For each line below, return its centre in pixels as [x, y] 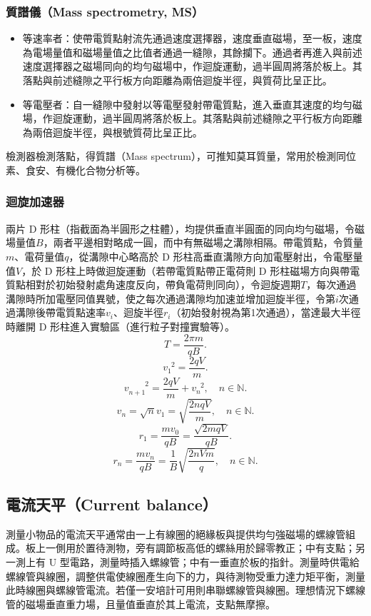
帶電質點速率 [75, 312]
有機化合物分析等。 [100, 170]
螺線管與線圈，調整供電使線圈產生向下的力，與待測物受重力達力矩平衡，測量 [185, 576]
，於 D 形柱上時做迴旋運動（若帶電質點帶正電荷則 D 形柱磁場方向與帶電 [191, 270]
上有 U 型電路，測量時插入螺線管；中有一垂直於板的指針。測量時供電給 [192, 562]
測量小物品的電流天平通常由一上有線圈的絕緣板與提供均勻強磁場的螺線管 [176, 534]
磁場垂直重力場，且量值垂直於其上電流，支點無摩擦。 [150, 604]
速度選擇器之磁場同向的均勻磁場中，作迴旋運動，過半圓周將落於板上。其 [192, 66]
